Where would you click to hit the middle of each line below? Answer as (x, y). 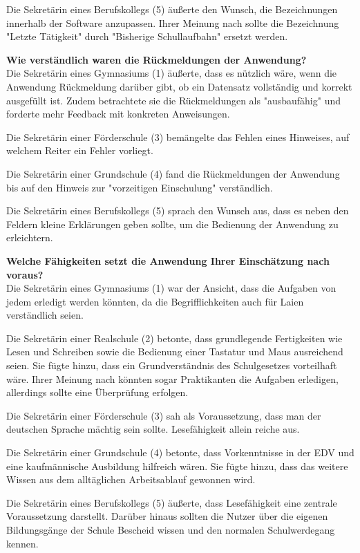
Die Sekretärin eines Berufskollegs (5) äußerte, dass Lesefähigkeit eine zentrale (172, 502)
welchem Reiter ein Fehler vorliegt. (80, 150)
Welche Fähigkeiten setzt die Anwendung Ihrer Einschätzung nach (168, 260)
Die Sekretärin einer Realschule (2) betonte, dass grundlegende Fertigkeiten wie (174, 338)
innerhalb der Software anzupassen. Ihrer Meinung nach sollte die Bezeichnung (173, 22)
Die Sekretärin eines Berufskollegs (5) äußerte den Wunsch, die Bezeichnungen (172, 9)
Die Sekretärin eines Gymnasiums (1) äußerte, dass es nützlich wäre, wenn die (172, 73)
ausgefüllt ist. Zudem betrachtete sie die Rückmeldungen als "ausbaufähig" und (173, 100)
